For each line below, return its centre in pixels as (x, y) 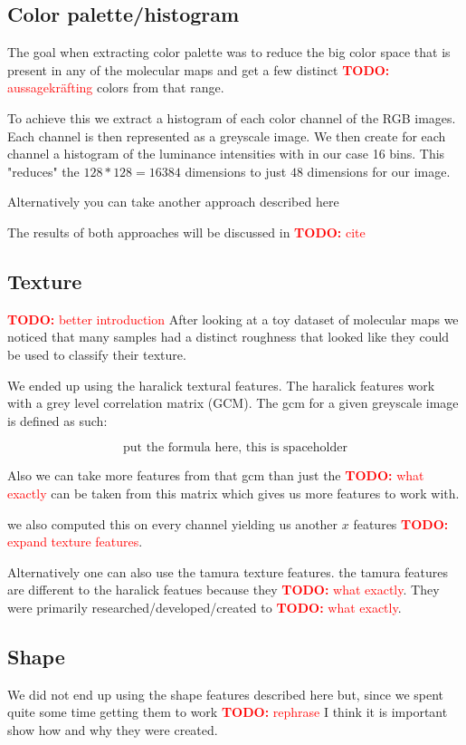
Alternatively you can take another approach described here (173, 202)
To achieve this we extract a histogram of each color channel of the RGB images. (232, 117)
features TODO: (401, 523)
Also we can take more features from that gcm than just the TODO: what (216, 475)
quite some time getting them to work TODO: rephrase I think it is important (228, 712)
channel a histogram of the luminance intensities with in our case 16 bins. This (226, 154)
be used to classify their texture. (97, 354)
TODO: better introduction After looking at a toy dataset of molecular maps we (233, 319)
